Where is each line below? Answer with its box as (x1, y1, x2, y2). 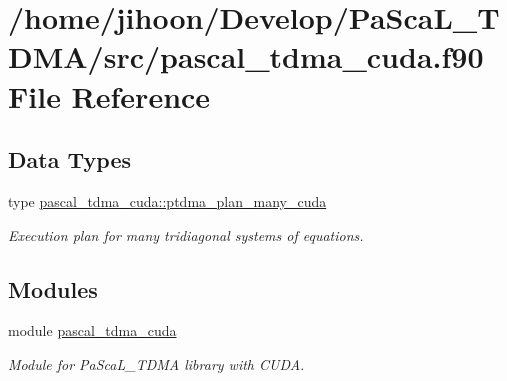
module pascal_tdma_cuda (8, 320, 177, 341)
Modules (8, 273, 98, 304)
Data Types (8, 144, 131, 175)
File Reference (8, 75, 211, 116)
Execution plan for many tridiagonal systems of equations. (8, 224, 364, 245)
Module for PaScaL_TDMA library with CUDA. (8, 353, 305, 374)
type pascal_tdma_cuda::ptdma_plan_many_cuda (8, 190, 327, 211)
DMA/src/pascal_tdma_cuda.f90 (8, 36, 484, 77)
